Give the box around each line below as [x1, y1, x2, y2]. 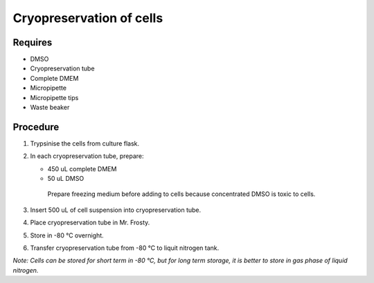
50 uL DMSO [47, 175, 84, 183]
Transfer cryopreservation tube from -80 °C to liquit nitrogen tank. [30, 244, 220, 252]
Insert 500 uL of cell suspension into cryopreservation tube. [30, 206, 202, 214]
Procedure [12, 121, 60, 133]
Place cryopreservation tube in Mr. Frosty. [30, 218, 150, 227]
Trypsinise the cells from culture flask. [30, 139, 140, 148]
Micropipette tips [30, 93, 79, 101]
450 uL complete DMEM [47, 164, 117, 173]
